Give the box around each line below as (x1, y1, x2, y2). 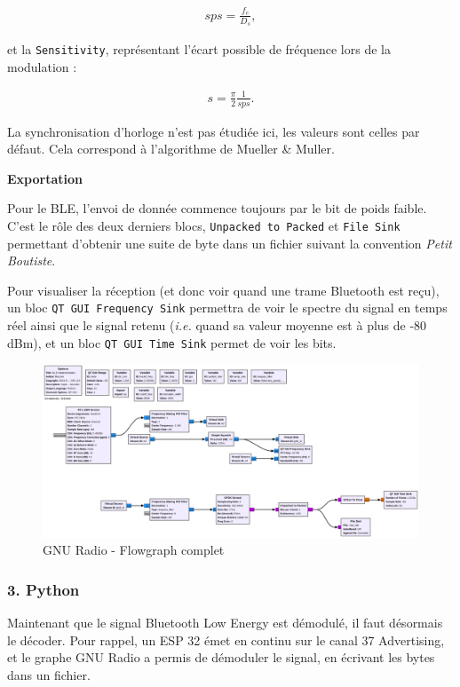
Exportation (7, 169, 83, 187)
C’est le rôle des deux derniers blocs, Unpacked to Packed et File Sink (7, 216, 401, 234)
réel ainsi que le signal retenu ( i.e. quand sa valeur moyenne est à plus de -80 (7, 316, 427, 335)
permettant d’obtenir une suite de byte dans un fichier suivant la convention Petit (7, 233, 452, 252)
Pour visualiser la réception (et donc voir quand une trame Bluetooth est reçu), (7, 280, 440, 299)
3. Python (7, 578, 80, 600)
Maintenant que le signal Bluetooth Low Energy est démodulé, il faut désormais (7, 613, 443, 632)
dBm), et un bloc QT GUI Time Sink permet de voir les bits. (7, 333, 337, 351)
